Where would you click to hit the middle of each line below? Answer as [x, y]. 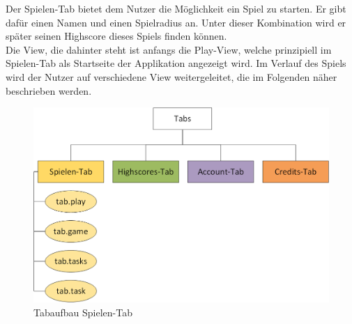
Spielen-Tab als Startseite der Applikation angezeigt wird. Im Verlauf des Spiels [176, 63]
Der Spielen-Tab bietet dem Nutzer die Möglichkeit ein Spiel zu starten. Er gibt [176, 8]
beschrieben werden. [49, 90]
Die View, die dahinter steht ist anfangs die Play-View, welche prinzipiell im [169, 49]
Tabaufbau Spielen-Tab [83, 313]
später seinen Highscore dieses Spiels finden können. [116, 36]
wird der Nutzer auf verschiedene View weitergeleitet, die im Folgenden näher [171, 76]
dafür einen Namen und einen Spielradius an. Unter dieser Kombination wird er [176, 22]
